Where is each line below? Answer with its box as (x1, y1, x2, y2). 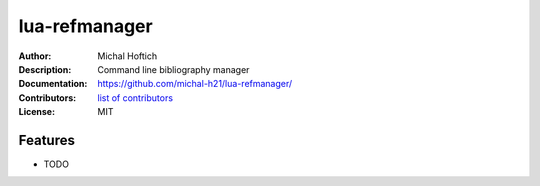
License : (18, 106, 55, 118)
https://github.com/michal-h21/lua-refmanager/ (97, 78, 293, 90)
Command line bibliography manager (97, 63, 250, 75)
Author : (18, 50, 52, 62)
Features (18, 131, 75, 149)
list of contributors (97, 91, 174, 104)
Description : (18, 63, 72, 75)
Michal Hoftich (97, 50, 158, 62)
